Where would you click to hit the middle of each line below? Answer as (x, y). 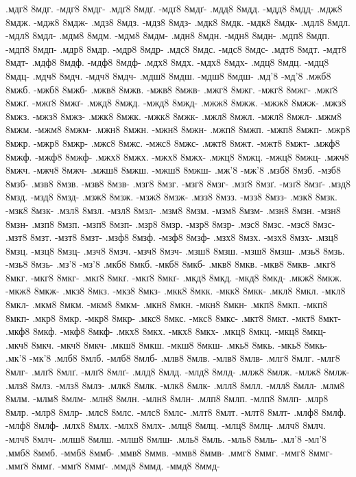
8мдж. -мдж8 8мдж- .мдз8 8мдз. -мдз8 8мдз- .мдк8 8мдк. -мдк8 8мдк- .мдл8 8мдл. (178, 22)
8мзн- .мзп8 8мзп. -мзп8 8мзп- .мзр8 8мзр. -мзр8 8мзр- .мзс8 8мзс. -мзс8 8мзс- (170, 223)
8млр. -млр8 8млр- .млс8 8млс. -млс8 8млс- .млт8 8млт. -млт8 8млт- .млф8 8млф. (176, 411)
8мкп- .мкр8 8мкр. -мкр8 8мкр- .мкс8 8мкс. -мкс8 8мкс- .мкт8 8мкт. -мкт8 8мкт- (174, 317)
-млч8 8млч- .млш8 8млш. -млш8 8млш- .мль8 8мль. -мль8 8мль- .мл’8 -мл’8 (166, 439)
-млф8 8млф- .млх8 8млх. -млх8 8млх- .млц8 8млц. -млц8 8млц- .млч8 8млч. (166, 425)
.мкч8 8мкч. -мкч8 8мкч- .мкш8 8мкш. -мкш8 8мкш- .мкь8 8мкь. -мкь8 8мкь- (167, 344)
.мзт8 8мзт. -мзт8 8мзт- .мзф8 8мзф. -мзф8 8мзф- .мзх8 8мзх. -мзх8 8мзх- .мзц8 (172, 237)
